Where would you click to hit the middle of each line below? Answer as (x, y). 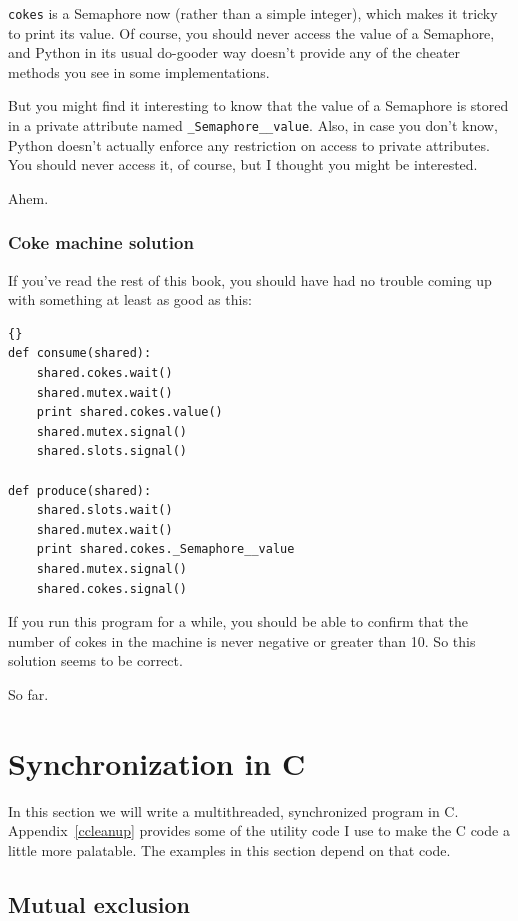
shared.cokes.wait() (104, 373)
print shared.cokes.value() (129, 412)
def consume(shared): (80, 353)
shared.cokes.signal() (111, 588)
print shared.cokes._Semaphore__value (165, 549)
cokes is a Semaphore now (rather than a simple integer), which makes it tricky (253, 13)
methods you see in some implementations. (139, 71)
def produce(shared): (80, 490)
